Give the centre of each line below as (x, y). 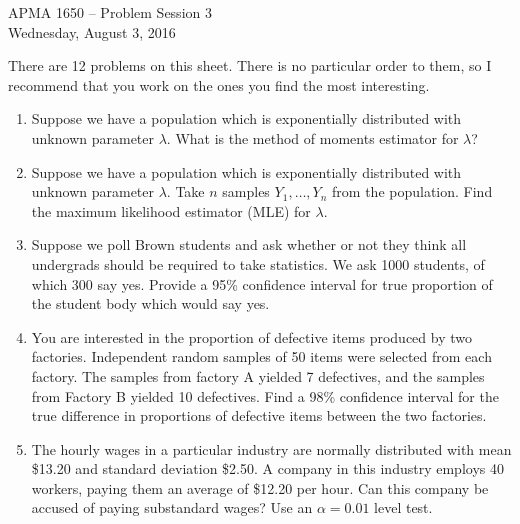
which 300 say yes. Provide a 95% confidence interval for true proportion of (262, 283)
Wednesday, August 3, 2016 (92, 31)
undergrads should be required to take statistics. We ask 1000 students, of (258, 263)
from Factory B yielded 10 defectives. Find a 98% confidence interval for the (265, 395)
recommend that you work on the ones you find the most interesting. (219, 84)
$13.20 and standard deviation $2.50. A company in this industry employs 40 (267, 468)
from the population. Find (412, 191)
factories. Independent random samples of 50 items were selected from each (261, 356)
